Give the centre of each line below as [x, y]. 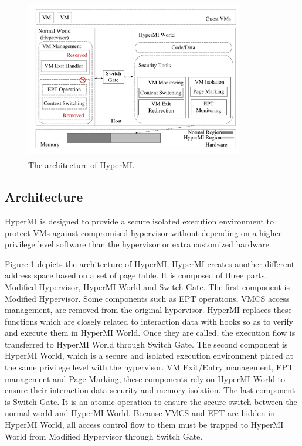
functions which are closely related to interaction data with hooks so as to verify [149, 321]
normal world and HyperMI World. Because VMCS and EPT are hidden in [140, 413]
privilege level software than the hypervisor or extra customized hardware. [138, 244]
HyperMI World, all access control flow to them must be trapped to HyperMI [144, 425]
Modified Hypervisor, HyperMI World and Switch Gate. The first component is [147, 286]
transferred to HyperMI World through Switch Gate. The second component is [146, 344]
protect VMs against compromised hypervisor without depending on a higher [143, 232]
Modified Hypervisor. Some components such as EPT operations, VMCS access [147, 298]
